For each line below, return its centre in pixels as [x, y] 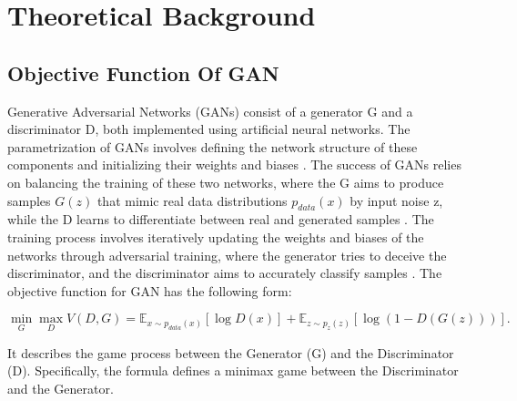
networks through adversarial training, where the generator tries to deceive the [227, 255]
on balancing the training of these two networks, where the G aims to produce [226, 182]
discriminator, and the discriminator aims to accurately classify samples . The [225, 273]
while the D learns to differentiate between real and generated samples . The [221, 219]
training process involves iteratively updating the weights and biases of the [216, 236]
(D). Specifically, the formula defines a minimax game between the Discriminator [233, 370]
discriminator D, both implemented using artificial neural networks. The [209, 129]
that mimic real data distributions [192, 200]
